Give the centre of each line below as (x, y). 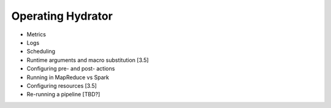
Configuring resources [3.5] (62, 85)
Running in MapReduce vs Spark (68, 77)
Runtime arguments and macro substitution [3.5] (88, 60)
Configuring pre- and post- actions (71, 69)
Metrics (36, 34)
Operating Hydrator (62, 16)
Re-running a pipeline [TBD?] (63, 94)
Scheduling (41, 52)
